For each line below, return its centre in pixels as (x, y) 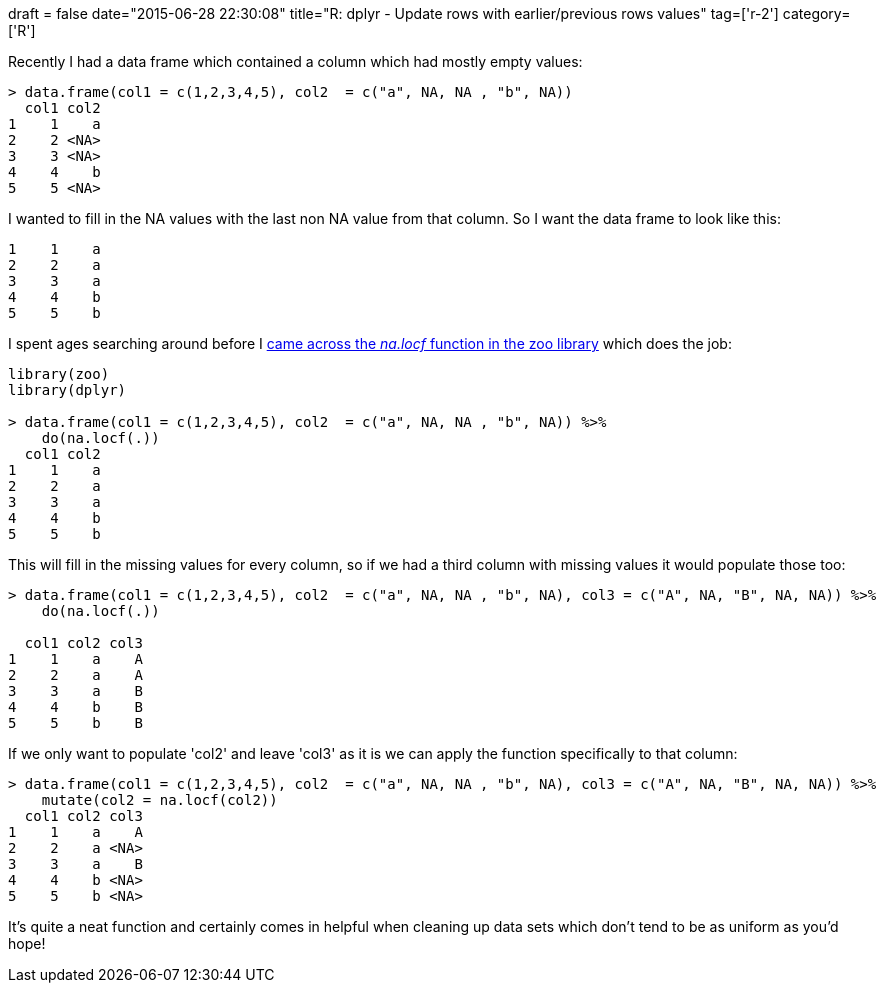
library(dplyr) (67, 390)
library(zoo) (59, 374)
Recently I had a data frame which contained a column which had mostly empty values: (295, 61)
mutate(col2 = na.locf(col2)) (159, 800)
